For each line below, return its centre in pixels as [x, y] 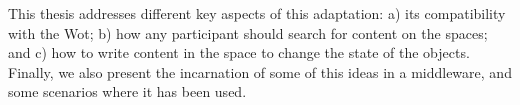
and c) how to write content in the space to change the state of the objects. [239, 52]
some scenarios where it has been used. [127, 91]
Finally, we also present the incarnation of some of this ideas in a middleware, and [260, 71]
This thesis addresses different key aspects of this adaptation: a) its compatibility [257, 13]
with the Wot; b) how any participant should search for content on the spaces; [248, 32]
